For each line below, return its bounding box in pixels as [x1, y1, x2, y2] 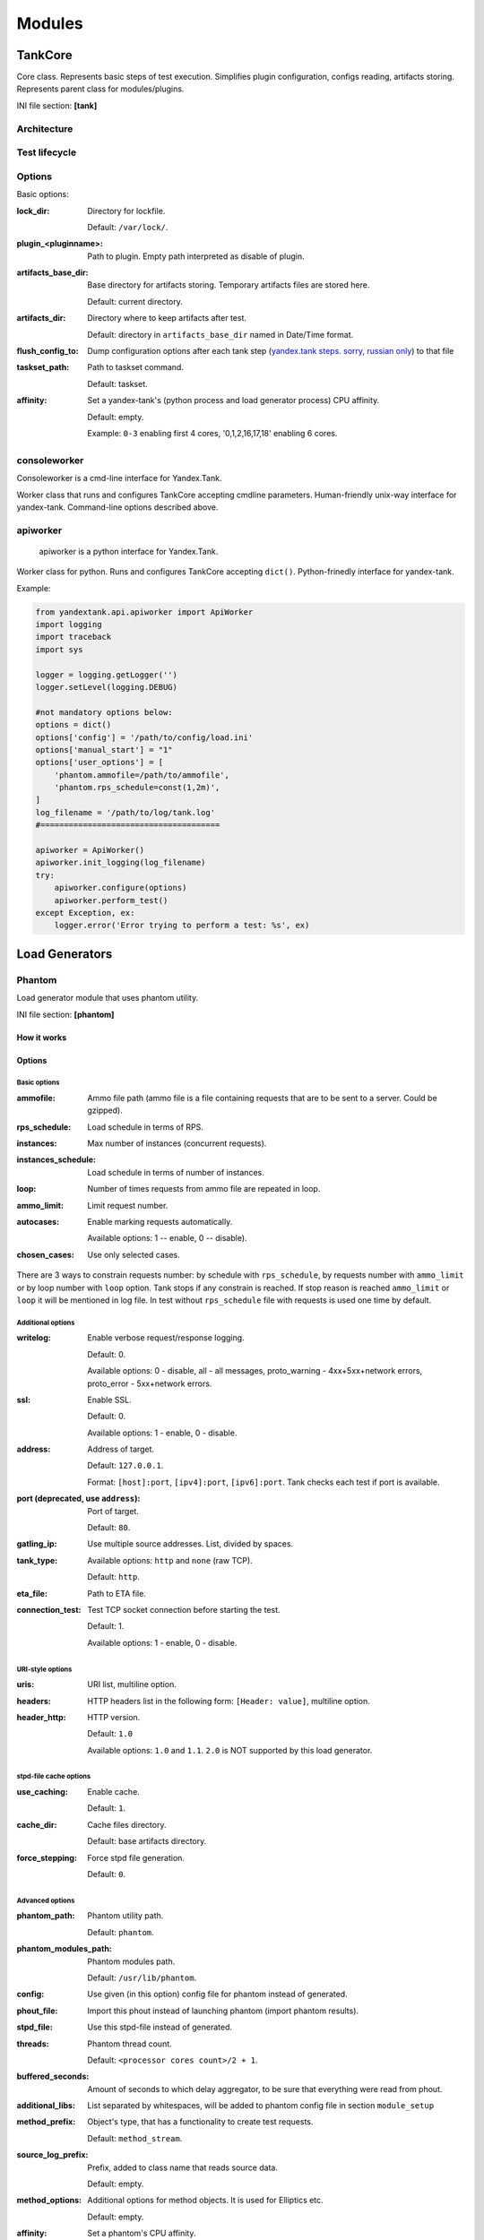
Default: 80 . [87, 1522, 131, 1533]
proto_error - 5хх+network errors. [87, 1378, 212, 1389]
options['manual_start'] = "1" [35, 745, 174, 754]
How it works [16, 1031, 67, 1043]
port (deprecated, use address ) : [16, 1493, 141, 1504]
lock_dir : [16, 205, 50, 216]
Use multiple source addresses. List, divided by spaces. [87, 1538, 294, 1549]
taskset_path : [16, 362, 70, 373]
